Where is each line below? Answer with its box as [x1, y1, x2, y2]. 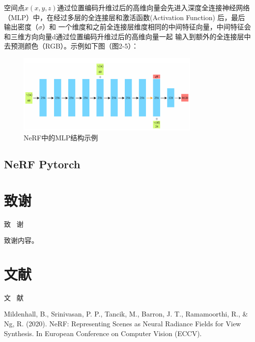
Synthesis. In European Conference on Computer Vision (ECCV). [4, 328, 202, 338]
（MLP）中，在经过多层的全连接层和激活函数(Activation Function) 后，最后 [4, 12, 245, 22]
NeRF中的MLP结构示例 [24, 132, 98, 142]
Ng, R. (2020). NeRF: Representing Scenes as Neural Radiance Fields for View [4, 318, 241, 328]
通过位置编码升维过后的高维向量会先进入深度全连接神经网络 [57, 2, 250, 12]
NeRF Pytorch [4, 156, 81, 171]
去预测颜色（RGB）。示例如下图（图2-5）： [4, 41, 139, 51]
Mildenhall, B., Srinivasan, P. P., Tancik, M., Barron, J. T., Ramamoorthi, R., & [4, 309, 248, 319]
